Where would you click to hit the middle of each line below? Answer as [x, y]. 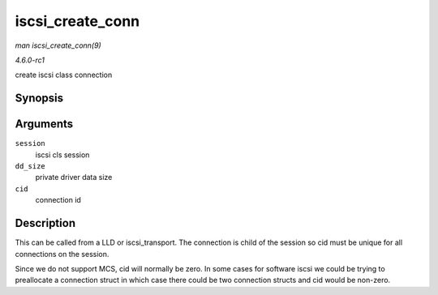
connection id [58, 200]
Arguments [44, 124]
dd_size [30, 167]
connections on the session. [62, 254]
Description [45, 223]
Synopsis [39, 98]
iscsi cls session [62, 155]
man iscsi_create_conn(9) [58, 45]
